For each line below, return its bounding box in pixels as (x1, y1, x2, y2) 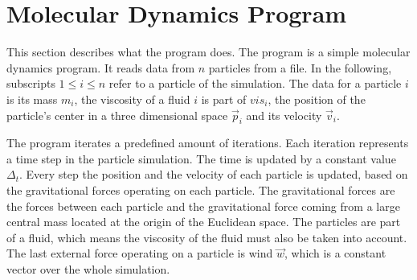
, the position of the (268, 90, 366, 107)
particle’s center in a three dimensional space (6, 106, 228, 123)
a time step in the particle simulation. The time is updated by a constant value (6, 150, 396, 167)
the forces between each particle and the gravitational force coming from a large (6, 197, 400, 214)
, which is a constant (284, 245, 386, 261)
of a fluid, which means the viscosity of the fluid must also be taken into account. (6, 229, 407, 245)
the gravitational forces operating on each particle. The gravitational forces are (6, 182, 395, 199)
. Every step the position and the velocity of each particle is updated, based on (19, 166, 408, 183)
